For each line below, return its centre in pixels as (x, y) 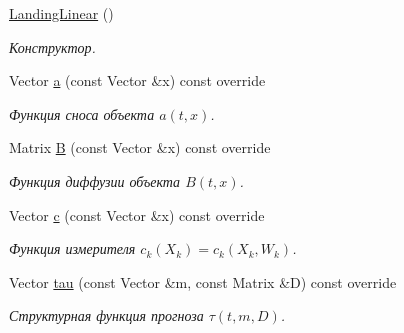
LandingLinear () (61, 13)
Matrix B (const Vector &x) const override (140, 147)
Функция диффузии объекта (95, 180)
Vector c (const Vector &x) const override (137, 214)
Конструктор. (52, 46)
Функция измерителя (72, 248)
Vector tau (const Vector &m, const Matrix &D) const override (203, 281)
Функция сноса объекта (82, 113)
